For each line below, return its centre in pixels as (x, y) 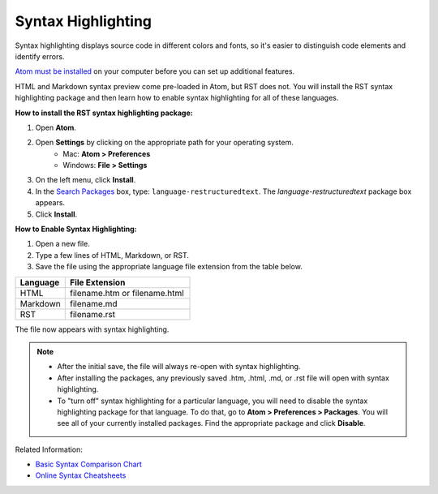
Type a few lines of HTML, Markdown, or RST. (112, 255)
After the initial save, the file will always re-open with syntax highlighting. (179, 367)
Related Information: (49, 449)
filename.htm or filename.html (127, 293)
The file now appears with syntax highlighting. (92, 329)
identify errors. (40, 56)
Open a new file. (63, 244)
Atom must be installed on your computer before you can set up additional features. (155, 71)
